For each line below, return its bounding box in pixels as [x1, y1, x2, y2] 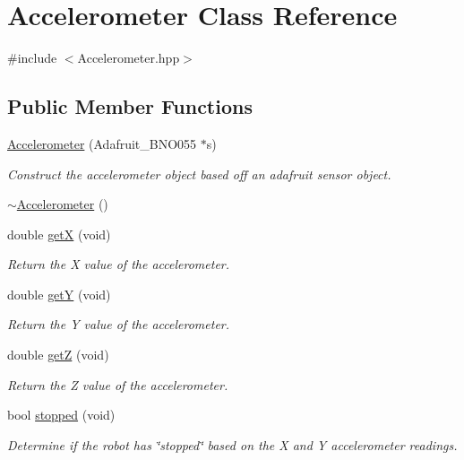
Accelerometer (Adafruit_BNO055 [7, 134, 197, 152]
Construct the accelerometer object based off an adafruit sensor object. [7, 164, 391, 183]
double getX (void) [7, 224, 111, 243]
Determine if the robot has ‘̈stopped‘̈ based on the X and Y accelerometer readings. [7, 435, 458, 454]
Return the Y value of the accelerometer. [7, 315, 230, 334]
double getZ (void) [7, 345, 109, 364]
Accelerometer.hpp [77, 48, 180, 67]
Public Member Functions [7, 92, 253, 120]
